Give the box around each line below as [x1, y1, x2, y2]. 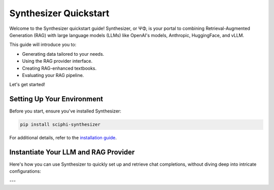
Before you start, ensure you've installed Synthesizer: [9, 108, 122, 114]
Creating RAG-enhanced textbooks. [22, 65, 97, 71]
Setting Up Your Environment [9, 95, 104, 103]
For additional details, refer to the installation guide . [9, 135, 117, 141]
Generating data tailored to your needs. [22, 51, 105, 57]
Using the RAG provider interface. [22, 58, 93, 64]
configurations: [9, 168, 42, 174]
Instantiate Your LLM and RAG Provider [9, 147, 135, 157]
